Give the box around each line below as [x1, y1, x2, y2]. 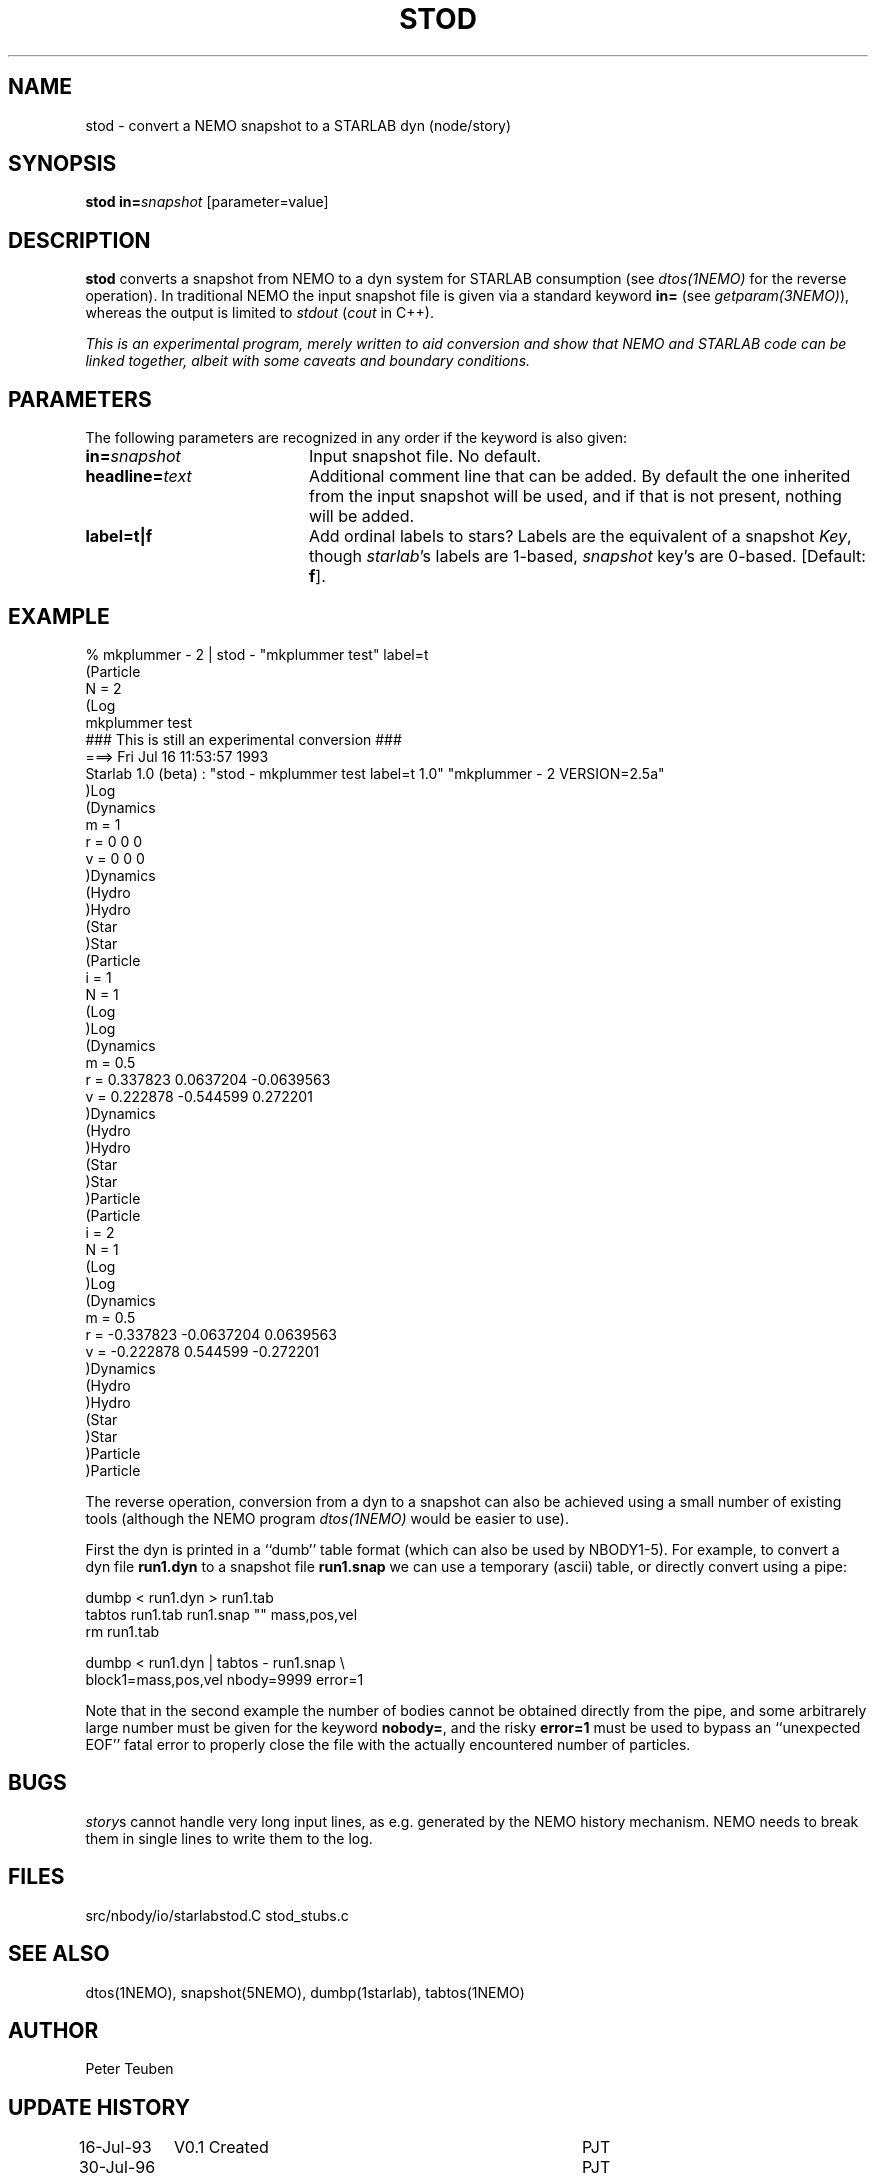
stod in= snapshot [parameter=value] [85, 193, 329, 211]
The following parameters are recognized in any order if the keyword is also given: [85, 429, 628, 447]
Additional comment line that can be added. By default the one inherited [308, 466, 851, 487]
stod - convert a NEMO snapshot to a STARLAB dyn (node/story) [85, 116, 512, 134]
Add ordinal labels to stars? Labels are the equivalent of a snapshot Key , [308, 526, 852, 547]
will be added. [308, 506, 415, 527]
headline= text [85, 466, 192, 487]
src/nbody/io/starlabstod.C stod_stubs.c [85, 1906, 349, 1924]
